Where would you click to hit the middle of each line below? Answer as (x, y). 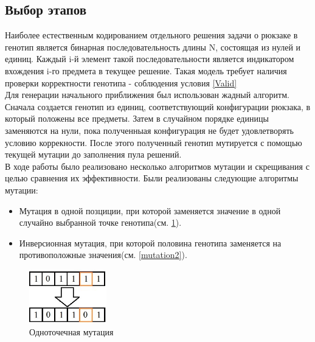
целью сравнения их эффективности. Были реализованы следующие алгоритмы (152, 178)
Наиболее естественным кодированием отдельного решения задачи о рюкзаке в (151, 35)
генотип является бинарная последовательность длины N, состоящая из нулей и (153, 47)
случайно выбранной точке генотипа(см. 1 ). (100, 222)
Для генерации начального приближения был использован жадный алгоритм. (147, 95)
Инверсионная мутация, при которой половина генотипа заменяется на (150, 243)
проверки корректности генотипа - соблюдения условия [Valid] (121, 82)
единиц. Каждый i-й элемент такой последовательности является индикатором (150, 59)
